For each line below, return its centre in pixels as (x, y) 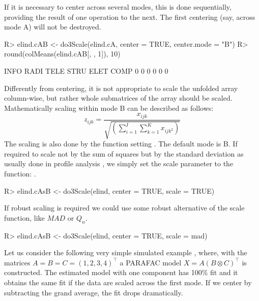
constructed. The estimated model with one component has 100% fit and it (121, 272)
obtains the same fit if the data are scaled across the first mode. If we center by (128, 282)
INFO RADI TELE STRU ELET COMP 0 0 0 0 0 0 (86, 70)
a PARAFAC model (151, 262)
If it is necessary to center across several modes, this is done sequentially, (118, 7)
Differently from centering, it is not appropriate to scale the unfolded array (121, 88)
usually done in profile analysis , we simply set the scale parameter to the (119, 163)
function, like (24, 217)
